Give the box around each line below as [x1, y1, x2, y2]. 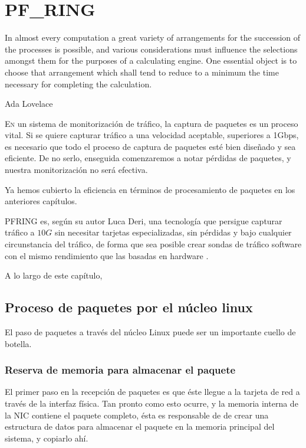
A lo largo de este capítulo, [5, 269, 103, 282]
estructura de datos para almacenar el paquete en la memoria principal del [5, 420, 275, 433]
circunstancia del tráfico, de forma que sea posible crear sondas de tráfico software [5, 238, 302, 250]
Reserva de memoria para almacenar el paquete [5, 362, 236, 377]
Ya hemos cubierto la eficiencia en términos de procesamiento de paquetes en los [5, 183, 295, 195]
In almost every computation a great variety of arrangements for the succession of [5, 31, 301, 44]
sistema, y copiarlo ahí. [5, 431, 88, 444]
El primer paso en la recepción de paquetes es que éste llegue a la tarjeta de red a [5, 385, 300, 398]
